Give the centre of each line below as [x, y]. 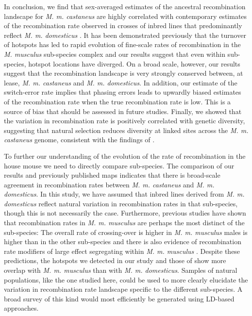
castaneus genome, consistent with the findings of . [79, 140]
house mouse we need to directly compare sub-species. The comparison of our [119, 165]
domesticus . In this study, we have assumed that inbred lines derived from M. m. [124, 194]
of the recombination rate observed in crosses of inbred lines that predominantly [123, 25]
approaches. [21, 308]
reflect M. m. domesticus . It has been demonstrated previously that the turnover [125, 35]
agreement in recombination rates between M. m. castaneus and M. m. [109, 184]
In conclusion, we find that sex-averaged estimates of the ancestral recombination [125, 6]
